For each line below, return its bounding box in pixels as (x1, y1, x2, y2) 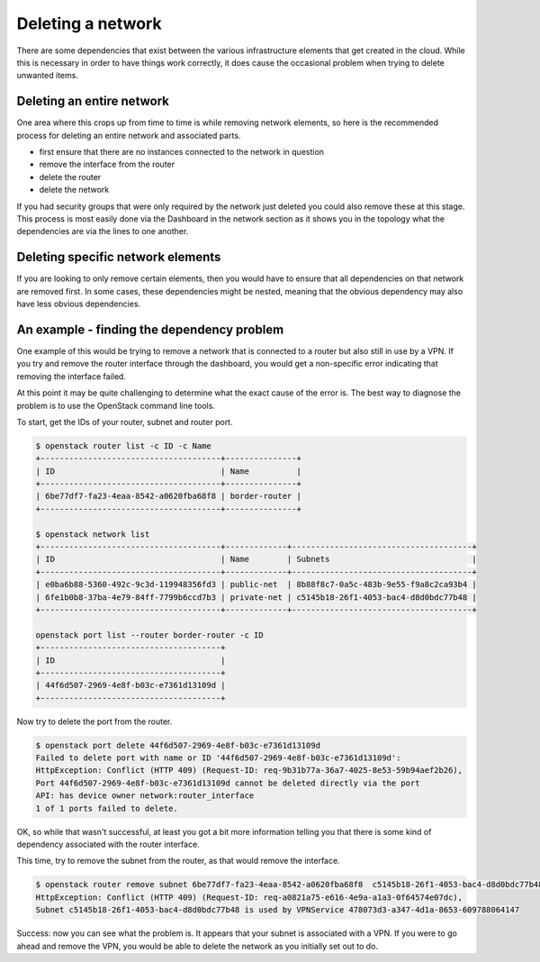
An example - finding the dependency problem (16, 322, 284, 337)
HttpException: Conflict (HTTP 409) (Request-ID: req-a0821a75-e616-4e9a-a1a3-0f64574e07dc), (35, 892, 463, 903)
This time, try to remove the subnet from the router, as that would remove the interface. (16, 856, 341, 867)
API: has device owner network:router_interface (35, 791, 255, 801)
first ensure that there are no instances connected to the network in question (39, 147, 324, 158)
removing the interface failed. (16, 370, 126, 382)
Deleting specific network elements (16, 250, 221, 265)
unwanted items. (16, 70, 78, 81)
